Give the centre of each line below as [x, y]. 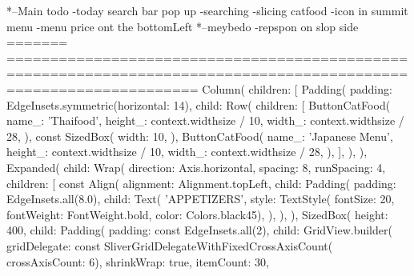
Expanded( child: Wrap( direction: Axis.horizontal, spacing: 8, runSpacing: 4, [196, 167]
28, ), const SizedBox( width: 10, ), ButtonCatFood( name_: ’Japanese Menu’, [200, 136]
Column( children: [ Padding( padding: [297, 88]
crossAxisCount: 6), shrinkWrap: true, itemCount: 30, [138, 261]
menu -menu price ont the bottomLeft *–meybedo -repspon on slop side [183, 26]
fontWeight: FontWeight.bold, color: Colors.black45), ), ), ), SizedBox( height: [197, 214]
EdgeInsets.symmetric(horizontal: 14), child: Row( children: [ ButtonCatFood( [199, 104]
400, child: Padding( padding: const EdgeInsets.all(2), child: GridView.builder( [199, 230]
